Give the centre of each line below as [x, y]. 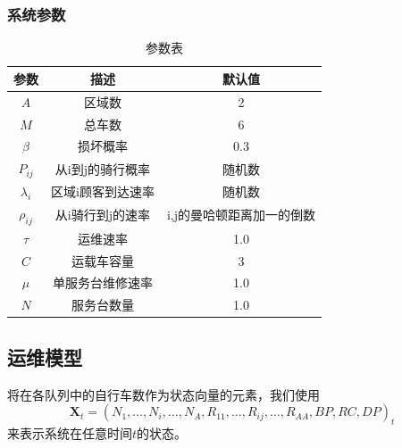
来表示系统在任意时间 [70, 433]
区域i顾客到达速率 [103, 191]
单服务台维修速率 [102, 282]
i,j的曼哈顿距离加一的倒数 [241, 215]
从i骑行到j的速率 [103, 215]
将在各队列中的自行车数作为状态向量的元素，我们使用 [163, 394]
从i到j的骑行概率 [103, 168]
